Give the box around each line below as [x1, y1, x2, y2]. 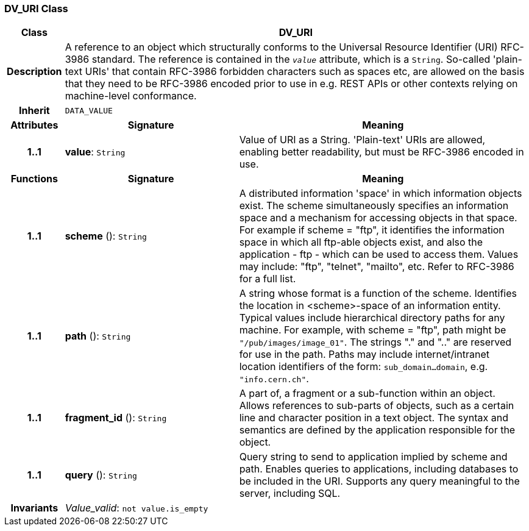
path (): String [65, 330, 131, 343]
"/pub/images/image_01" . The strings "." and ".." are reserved [239, 336, 512, 349]
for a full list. [239, 273, 296, 285]
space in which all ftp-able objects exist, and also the [239, 236, 483, 249]
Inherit [18, 104, 50, 117]
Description [7, 65, 62, 78]
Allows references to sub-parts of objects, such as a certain [239, 399, 514, 412]
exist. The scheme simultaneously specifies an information [239, 199, 509, 212]
